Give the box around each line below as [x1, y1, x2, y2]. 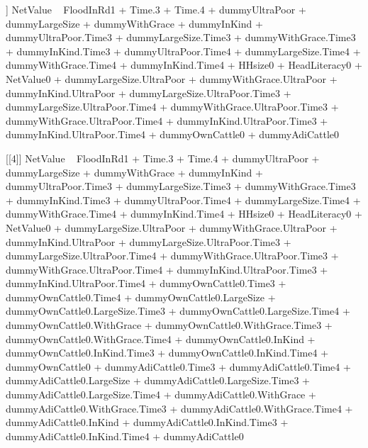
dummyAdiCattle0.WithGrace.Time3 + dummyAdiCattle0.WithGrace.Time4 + [6, 401, 353, 415]
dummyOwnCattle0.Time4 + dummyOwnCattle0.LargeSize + [6, 289, 276, 304]
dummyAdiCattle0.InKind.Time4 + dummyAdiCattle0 [6, 428, 244, 443]
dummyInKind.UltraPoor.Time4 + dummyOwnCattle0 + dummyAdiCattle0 [6, 127, 340, 142]
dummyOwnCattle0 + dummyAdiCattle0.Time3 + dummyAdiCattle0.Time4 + [6, 359, 351, 374]
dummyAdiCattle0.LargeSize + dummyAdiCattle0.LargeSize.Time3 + [6, 373, 311, 388]
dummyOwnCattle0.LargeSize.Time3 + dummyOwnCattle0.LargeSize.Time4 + [6, 303, 350, 318]
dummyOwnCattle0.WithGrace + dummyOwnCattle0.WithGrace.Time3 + [6, 318, 333, 332]
